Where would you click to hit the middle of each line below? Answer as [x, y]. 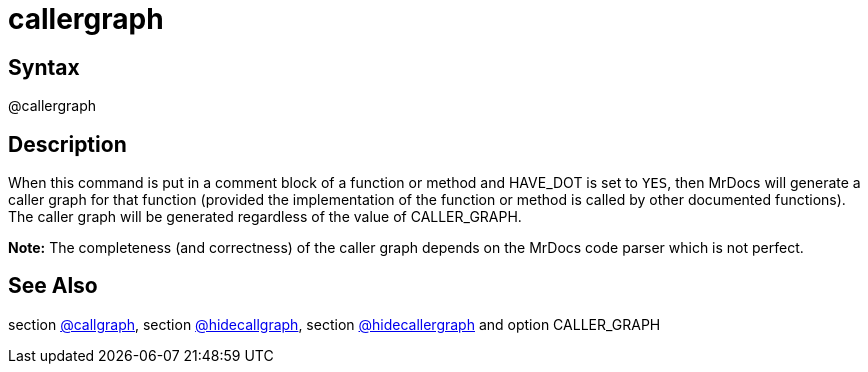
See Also [53, 286]
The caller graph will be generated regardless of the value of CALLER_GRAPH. [265, 217]
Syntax [44, 67]
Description [67, 144]
